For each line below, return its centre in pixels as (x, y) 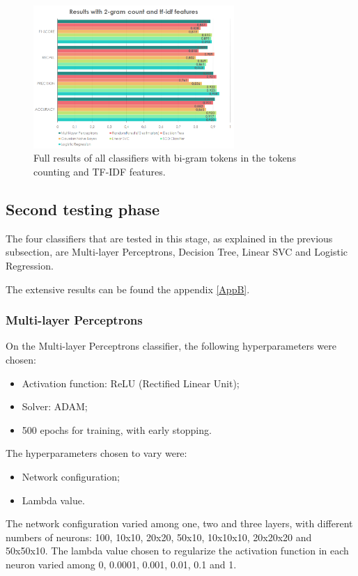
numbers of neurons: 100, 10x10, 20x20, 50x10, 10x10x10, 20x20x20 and (159, 537)
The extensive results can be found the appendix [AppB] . (128, 289)
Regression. (30, 266)
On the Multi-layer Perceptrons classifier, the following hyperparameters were (171, 346)
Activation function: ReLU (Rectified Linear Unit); (131, 383)
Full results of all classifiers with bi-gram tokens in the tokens (165, 158)
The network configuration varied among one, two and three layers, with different (179, 523)
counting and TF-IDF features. (100, 172)
